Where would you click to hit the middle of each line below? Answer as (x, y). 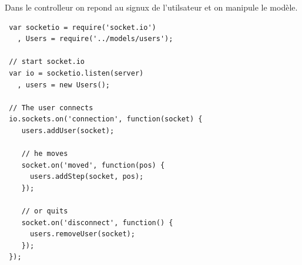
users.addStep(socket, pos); (87, 177)
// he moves (45, 154)
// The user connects (51, 108)
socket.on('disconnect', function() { (97, 222)
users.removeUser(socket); (82, 234)
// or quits (45, 211)
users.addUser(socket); (68, 130)
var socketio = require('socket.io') (83, 27)
